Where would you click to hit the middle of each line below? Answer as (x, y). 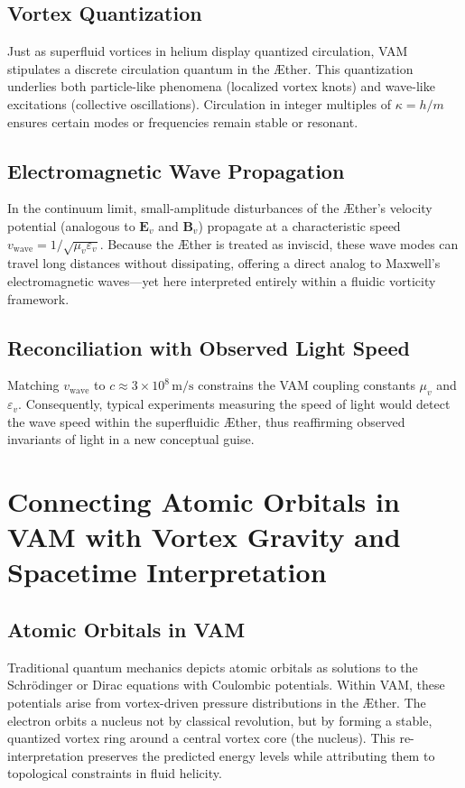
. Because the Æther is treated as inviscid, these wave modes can (279, 243)
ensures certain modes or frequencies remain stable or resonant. (183, 121)
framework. (38, 298)
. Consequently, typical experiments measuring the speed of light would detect (234, 404)
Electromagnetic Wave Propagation (176, 170)
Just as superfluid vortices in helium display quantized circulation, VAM (208, 51)
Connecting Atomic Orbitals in (204, 501)
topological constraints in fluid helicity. (115, 773)
